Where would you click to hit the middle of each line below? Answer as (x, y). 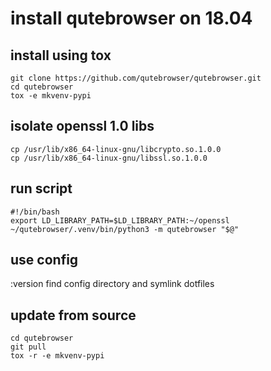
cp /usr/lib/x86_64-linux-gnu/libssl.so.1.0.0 (109, 158)
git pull (28, 347)
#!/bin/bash (35, 212)
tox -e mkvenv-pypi (51, 96)
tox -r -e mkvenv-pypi (57, 356)
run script (41, 188)
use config (44, 260)
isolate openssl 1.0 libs (82, 126)
